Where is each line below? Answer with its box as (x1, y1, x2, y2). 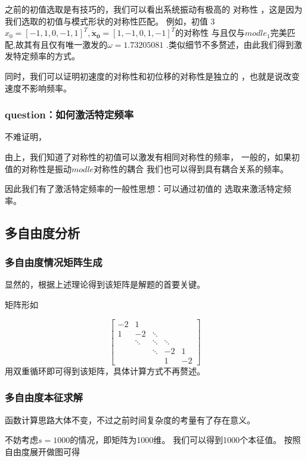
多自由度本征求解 (5, 390, 83, 405)
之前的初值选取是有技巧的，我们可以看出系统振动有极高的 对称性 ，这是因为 (5, 3, 303, 15)
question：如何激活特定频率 (5, 107, 134, 122)
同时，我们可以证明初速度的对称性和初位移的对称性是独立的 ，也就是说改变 (5, 69, 300, 82)
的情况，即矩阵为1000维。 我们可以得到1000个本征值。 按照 (70, 433, 301, 446)
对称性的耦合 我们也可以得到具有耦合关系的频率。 (94, 162, 289, 175)
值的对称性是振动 (5, 162, 72, 175)
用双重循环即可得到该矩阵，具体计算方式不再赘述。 (5, 364, 205, 377)
